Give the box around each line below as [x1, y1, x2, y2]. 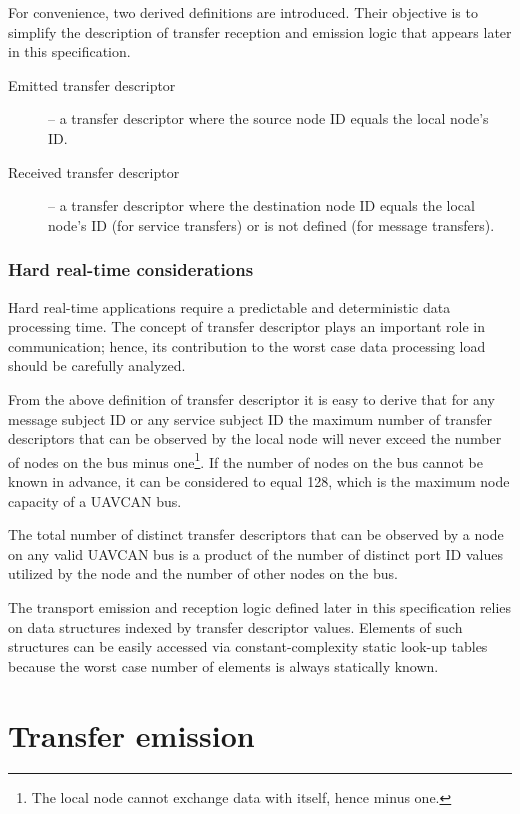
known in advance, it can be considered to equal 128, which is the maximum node [8, 470, 510, 491]
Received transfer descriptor [8, 161, 180, 182]
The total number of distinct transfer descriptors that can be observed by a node [8, 524, 504, 545]
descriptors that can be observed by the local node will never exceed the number [8, 428, 502, 449]
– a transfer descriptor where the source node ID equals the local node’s [48, 108, 489, 129]
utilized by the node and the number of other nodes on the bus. [8, 563, 398, 584]
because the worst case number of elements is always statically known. [8, 655, 439, 676]
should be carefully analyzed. [8, 355, 186, 376]
